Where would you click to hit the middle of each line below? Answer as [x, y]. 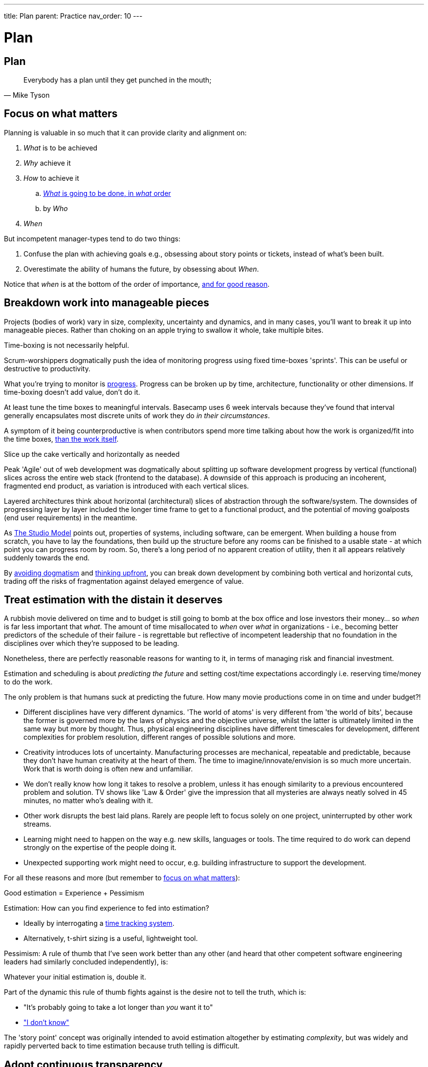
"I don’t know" [46, 1023]
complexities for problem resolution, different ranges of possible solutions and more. [160, 737]
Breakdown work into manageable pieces [107, 303]
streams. [37, 824]
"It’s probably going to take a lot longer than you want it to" [118, 1007]
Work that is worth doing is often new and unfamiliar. [108, 769]
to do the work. [28, 682]
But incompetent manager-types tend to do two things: [92, 238]
